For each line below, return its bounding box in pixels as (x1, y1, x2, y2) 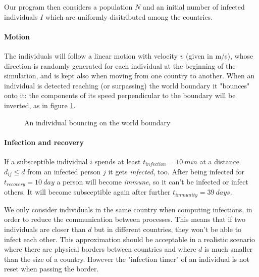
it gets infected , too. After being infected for (108, 166, 244, 176)
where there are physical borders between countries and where (4, 244, 196, 254)
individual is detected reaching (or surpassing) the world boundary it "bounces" (4, 80, 250, 90)
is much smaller (204, 244, 253, 254)
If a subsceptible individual (4, 156, 88, 166)
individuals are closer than (4, 224, 86, 235)
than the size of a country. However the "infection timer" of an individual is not (4, 253, 249, 264)
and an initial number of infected (142, 2, 245, 12)
